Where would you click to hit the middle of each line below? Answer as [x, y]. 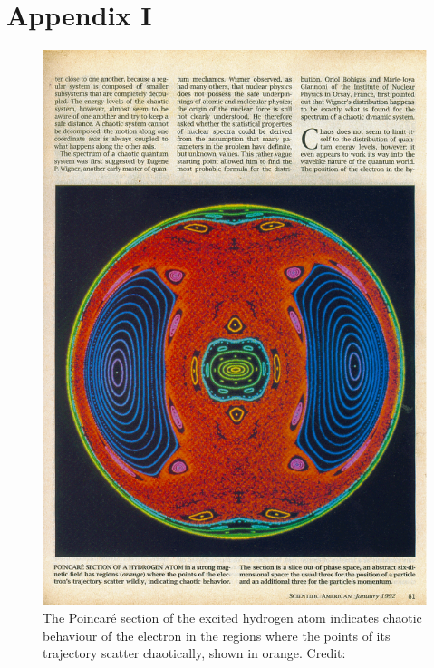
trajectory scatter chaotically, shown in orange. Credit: [194, 653]
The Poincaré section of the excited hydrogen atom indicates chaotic [232, 618]
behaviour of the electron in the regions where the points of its [217, 635]
